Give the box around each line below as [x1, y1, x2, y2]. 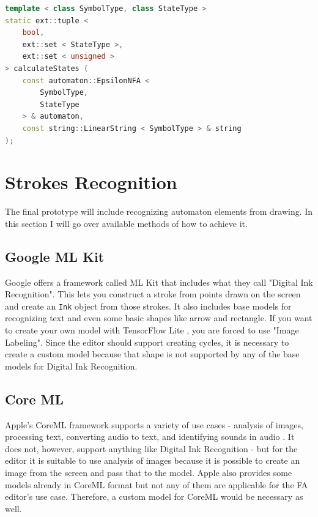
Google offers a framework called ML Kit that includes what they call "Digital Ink [5, 275, 313, 288]
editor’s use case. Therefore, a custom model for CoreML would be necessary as [5, 490, 303, 503]
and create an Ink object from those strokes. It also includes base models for [5, 299, 292, 312]
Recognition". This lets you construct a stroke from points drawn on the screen [5, 288, 301, 300]
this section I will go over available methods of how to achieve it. [5, 217, 248, 229]
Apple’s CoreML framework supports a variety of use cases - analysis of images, [5, 418, 303, 431]
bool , [22, 28, 45, 37]
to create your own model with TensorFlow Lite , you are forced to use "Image [5, 324, 299, 337]
